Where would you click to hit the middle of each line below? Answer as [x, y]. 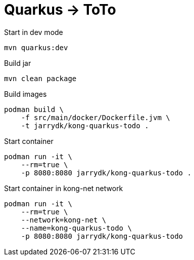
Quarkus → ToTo [60, 10]
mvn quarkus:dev [36, 47]
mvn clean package [40, 78]
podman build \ [34, 109]
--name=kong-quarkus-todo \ [76, 228]
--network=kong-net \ [64, 220]
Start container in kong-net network [64, 188]
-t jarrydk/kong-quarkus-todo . [85, 125]
